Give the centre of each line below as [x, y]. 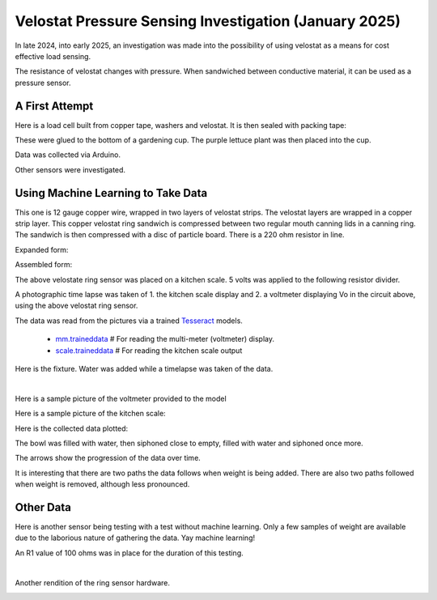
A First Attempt [54, 106]
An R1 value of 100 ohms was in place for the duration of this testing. [129, 553]
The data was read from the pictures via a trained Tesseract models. [129, 321]
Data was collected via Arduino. [68, 155]
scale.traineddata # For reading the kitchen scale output [149, 350]
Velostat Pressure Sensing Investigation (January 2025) [208, 21]
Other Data [43, 507]
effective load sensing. [53, 56]
